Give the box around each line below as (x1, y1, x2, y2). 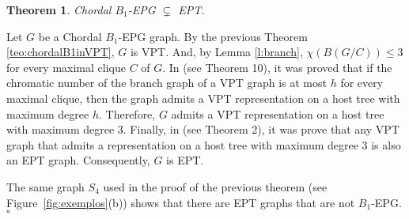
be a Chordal (38, 28, 102, 44)
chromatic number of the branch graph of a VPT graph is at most (6, 74, 327, 91)
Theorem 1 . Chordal (6, 2, 112, 17)
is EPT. (166, 152, 204, 168)
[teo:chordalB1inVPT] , (6, 43, 115, 60)
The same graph (6, 178, 85, 194)
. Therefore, (98, 105, 156, 122)
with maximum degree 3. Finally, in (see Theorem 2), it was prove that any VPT (6, 121, 400, 138)
